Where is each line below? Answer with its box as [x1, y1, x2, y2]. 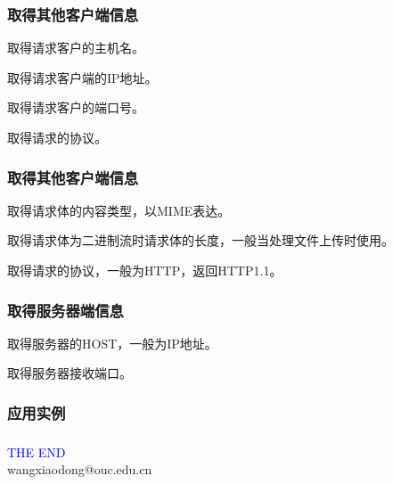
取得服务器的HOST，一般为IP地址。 [7, 333, 217, 352]
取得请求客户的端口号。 [7, 98, 144, 117]
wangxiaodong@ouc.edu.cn [7, 460, 152, 479]
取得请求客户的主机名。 [7, 38, 144, 57]
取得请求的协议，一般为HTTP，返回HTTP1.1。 [7, 261, 282, 279]
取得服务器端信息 [7, 299, 124, 321]
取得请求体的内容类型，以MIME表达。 [7, 201, 231, 219]
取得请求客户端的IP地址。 [7, 68, 158, 86]
